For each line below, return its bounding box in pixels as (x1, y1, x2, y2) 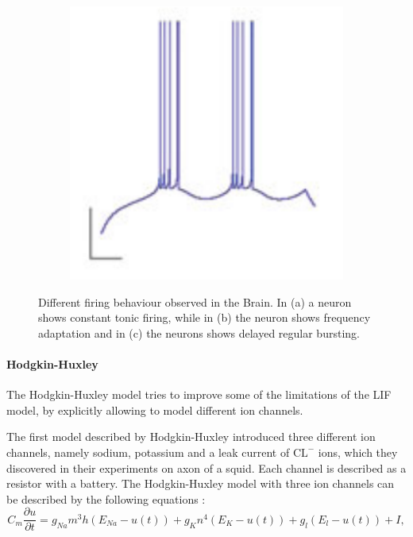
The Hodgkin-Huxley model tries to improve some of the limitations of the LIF (6, 386, 392, 403)
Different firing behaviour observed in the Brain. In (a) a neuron (38, 293, 352, 310)
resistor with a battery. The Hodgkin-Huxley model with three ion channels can (6, 475, 395, 492)
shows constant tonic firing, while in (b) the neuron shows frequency (38, 309, 371, 326)
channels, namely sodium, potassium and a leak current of (6, 443, 290, 460)
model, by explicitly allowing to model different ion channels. (6, 401, 303, 418)
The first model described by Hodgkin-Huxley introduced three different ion (6, 428, 376, 445)
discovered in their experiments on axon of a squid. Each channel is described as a (6, 459, 407, 476)
